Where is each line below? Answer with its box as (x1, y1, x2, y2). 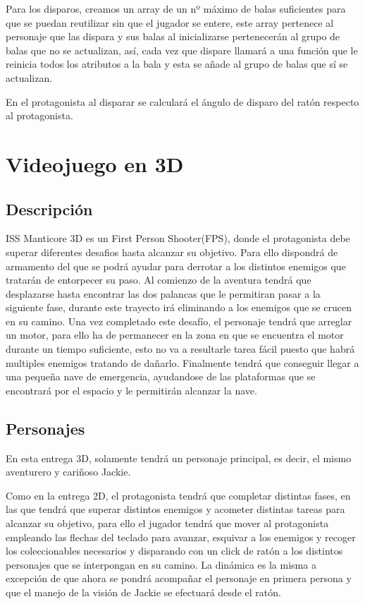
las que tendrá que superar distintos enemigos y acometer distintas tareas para (6, 502, 345, 517)
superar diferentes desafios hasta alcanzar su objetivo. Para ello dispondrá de (6, 244, 338, 259)
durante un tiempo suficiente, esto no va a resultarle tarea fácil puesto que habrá (6, 342, 355, 356)
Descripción (6, 198, 93, 219)
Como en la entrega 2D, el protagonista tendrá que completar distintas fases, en (6, 488, 351, 502)
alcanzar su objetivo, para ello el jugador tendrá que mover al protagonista (6, 516, 329, 531)
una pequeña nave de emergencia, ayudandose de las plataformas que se (6, 369, 316, 384)
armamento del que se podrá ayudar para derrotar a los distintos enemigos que (6, 258, 346, 273)
